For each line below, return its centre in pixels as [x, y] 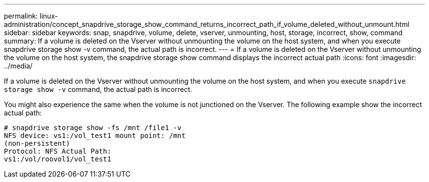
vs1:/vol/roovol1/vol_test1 [58, 159]
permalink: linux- [31, 16]
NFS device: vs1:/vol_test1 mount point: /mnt [95, 136]
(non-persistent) [37, 143]
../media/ [18, 66]
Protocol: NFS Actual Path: [58, 151]
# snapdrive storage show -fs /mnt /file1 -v [93, 128]
